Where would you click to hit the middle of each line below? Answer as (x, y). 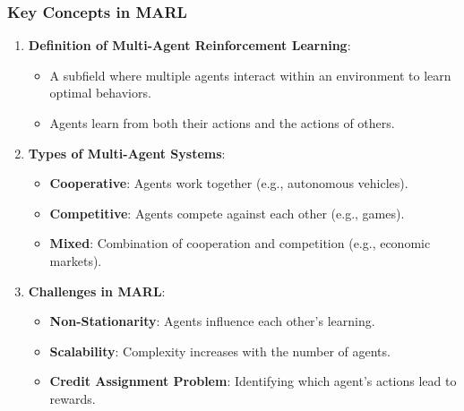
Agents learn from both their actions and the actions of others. (222, 123)
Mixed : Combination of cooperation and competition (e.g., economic (240, 243)
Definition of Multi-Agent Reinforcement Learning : (189, 45)
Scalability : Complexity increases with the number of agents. (220, 351)
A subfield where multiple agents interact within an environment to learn (250, 75)
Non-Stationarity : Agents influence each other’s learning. (212, 321)
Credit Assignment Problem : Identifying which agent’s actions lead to (253, 381)
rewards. (73, 398)
